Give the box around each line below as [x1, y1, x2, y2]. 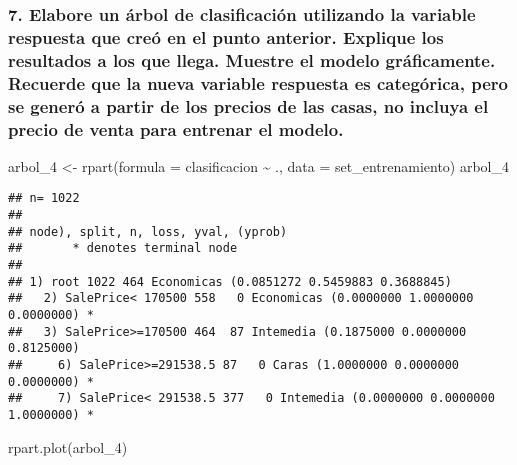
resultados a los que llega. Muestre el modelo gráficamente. [8, 47, 496, 72]
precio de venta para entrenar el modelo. [8, 116, 344, 141]
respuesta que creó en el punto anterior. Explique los [8, 24, 444, 49]
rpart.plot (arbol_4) [8, 436, 128, 457]
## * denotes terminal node [8, 241, 238, 256]
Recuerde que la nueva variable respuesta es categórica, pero [8, 70, 508, 95]
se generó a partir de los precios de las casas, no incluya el [8, 93, 489, 118]
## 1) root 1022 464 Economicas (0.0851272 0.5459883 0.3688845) [8, 274, 452, 289]
